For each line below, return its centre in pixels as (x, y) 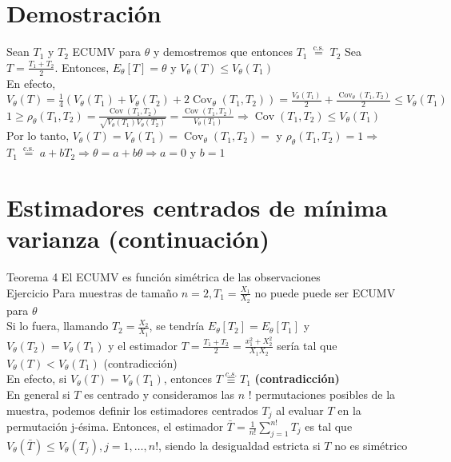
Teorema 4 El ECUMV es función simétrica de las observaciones (164, 277)
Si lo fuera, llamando (58, 326)
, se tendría (177, 326)
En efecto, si (37, 378)
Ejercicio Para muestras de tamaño (92, 292)
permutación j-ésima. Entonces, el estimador (115, 426)
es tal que (329, 426)
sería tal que (307, 345)
